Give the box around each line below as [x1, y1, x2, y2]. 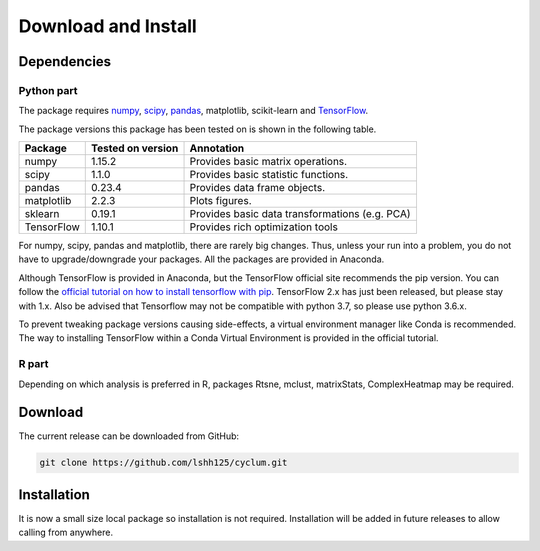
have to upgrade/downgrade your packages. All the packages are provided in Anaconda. [18, 253, 385, 265]
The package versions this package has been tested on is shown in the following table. [18, 123, 377, 135]
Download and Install [18, 15, 197, 37]
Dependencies [18, 53, 112, 70]
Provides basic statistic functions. [189, 168, 349, 182]
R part [18, 357, 49, 371]
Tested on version [91, 141, 179, 155]
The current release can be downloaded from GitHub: [18, 430, 240, 442]
